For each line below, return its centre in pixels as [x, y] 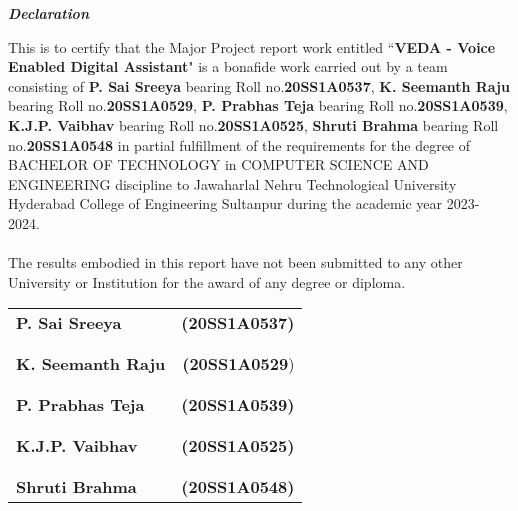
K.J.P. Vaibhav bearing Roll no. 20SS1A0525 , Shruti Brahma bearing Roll [253, 124]
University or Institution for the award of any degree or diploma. [207, 281]
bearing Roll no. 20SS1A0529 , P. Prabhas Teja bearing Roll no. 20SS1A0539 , [258, 105]
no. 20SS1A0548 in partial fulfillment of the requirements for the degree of [239, 144]
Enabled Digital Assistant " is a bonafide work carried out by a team [228, 66]
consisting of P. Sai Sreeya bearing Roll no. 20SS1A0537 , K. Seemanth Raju [259, 85]
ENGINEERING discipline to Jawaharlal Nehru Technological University [232, 183]
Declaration [48, 13]
